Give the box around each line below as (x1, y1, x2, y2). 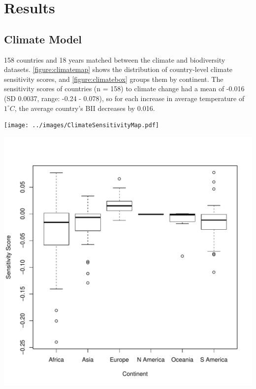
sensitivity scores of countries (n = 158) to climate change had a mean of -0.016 (4, 83, 245, 94)
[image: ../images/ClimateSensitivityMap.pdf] (4, 122, 159, 129)
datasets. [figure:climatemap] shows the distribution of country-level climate (4, 64, 233, 74)
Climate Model (4, 31, 82, 46)
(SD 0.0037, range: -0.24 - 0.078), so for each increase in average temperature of (4, 93, 245, 103)
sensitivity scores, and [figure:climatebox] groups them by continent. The (4, 73, 224, 84)
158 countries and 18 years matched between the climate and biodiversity (4, 54, 225, 65)
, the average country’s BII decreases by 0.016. (14, 103, 155, 113)
